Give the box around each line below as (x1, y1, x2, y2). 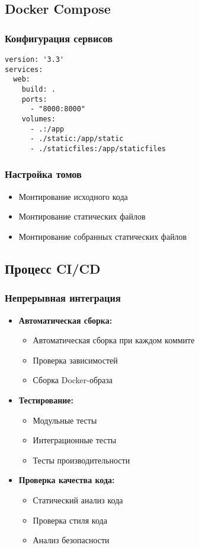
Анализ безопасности (33, 534, 110, 546)
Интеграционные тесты (33, 434, 117, 446)
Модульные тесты (33, 414, 97, 426)
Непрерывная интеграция (5, 290, 121, 305)
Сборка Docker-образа (33, 374, 113, 386)
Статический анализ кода (33, 493, 123, 506)
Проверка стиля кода (33, 513, 107, 526)
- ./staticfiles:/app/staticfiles (30, 144, 166, 153)
